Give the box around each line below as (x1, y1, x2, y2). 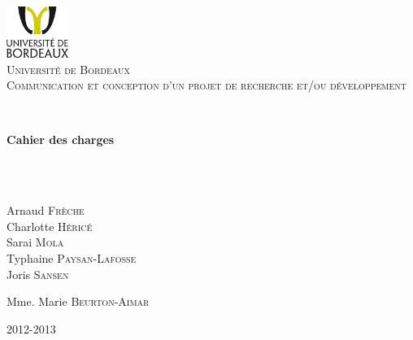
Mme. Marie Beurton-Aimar (7, 293, 150, 310)
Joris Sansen (7, 265, 69, 282)
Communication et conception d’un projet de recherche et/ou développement (7, 76, 406, 94)
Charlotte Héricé (7, 217, 93, 234)
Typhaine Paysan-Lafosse (7, 250, 137, 267)
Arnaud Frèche (7, 202, 85, 219)
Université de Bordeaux (7, 60, 130, 77)
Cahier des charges (7, 131, 115, 148)
